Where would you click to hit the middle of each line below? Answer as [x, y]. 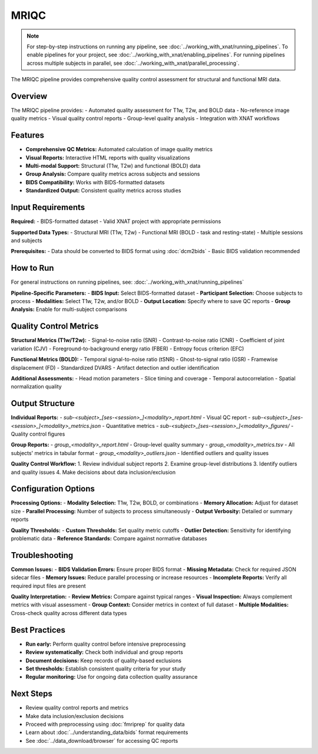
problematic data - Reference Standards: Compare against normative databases [109, 538]
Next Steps [32, 694]
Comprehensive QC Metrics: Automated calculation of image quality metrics [119, 150]
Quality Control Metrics [55, 326]
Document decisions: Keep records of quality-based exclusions [104, 660]
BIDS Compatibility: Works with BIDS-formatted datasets [95, 182]
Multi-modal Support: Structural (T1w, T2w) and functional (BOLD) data [113, 166]
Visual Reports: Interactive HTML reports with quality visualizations [108, 157]
